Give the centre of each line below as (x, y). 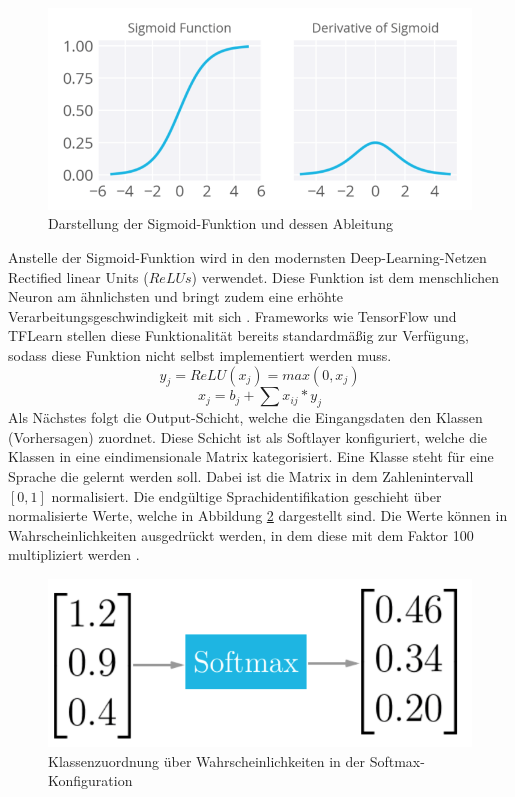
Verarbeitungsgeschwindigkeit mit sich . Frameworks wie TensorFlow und (232, 315)
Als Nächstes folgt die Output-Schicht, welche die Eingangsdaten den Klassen (245, 417)
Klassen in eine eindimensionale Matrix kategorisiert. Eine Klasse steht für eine (251, 456)
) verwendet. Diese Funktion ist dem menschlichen (345, 276)
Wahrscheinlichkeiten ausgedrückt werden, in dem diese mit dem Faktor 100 (241, 534)
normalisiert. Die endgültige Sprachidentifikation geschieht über (246, 495)
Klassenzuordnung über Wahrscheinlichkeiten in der (206, 760)
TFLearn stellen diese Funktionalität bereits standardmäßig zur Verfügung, (238, 335)
